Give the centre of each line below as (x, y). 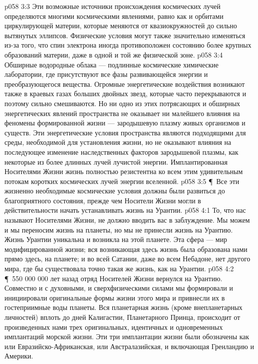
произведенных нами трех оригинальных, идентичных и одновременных (114, 327)
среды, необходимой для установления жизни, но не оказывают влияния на (118, 142)
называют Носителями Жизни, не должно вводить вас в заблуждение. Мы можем (127, 220)
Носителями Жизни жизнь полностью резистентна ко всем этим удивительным (124, 171)
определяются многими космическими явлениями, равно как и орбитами (114, 16)
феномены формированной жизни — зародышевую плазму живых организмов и (125, 123)
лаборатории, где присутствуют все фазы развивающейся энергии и (106, 74)
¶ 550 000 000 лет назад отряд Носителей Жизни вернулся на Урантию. (113, 278)
